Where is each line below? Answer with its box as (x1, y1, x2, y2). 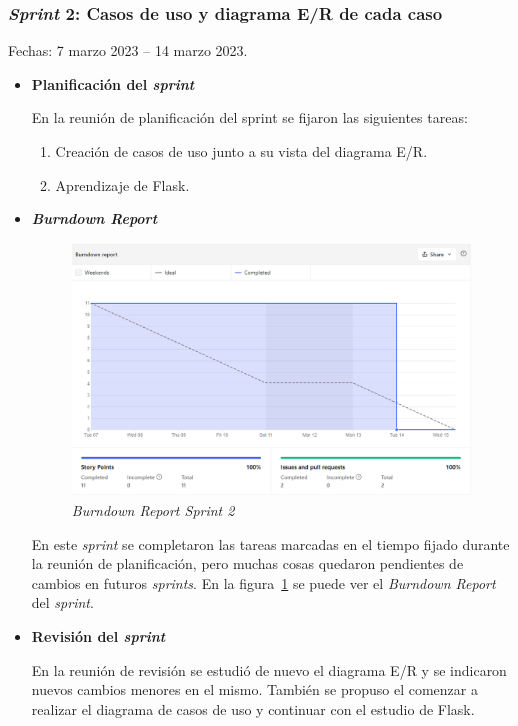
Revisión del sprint (31, 625, 166, 646)
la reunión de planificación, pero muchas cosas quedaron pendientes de (31, 553, 464, 574)
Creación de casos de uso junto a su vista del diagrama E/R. (55, 141, 428, 161)
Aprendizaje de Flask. (55, 174, 190, 195)
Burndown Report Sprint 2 (71, 500, 235, 521)
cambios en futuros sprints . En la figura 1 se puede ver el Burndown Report (31, 572, 496, 593)
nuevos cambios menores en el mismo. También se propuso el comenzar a (31, 679, 478, 700)
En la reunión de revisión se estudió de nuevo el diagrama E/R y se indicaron (31, 659, 507, 680)
